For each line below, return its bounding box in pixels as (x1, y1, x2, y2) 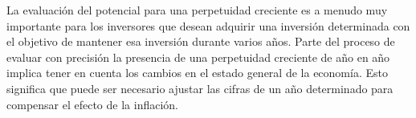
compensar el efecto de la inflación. (6, 96, 178, 112)
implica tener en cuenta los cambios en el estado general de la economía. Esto (6, 64, 388, 81)
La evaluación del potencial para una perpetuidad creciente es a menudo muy (6, 2, 388, 18)
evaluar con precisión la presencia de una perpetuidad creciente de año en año (6, 48, 390, 65)
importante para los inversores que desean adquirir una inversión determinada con (6, 17, 410, 34)
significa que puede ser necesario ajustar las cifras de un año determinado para (6, 79, 394, 96)
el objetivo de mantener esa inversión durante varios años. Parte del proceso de (6, 33, 395, 50)
